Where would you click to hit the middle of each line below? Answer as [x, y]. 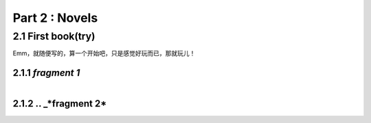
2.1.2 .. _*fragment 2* [60, 104]
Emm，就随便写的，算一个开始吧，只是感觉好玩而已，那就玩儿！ [104, 53]
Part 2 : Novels [55, 18]
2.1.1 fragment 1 [46, 73]
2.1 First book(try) [54, 36]
